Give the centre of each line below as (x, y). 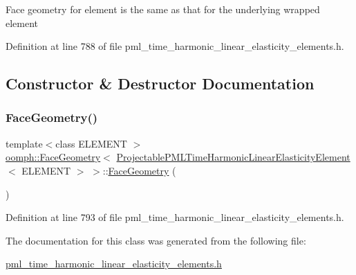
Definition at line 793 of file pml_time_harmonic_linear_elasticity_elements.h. (175, 217)
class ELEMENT (91, 143)
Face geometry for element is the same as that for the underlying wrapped (163, 9)
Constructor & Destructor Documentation (160, 83)
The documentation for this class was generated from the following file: (156, 240)
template (24, 143)
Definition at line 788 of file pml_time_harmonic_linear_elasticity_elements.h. (175, 46)
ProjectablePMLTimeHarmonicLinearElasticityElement (233, 157)
